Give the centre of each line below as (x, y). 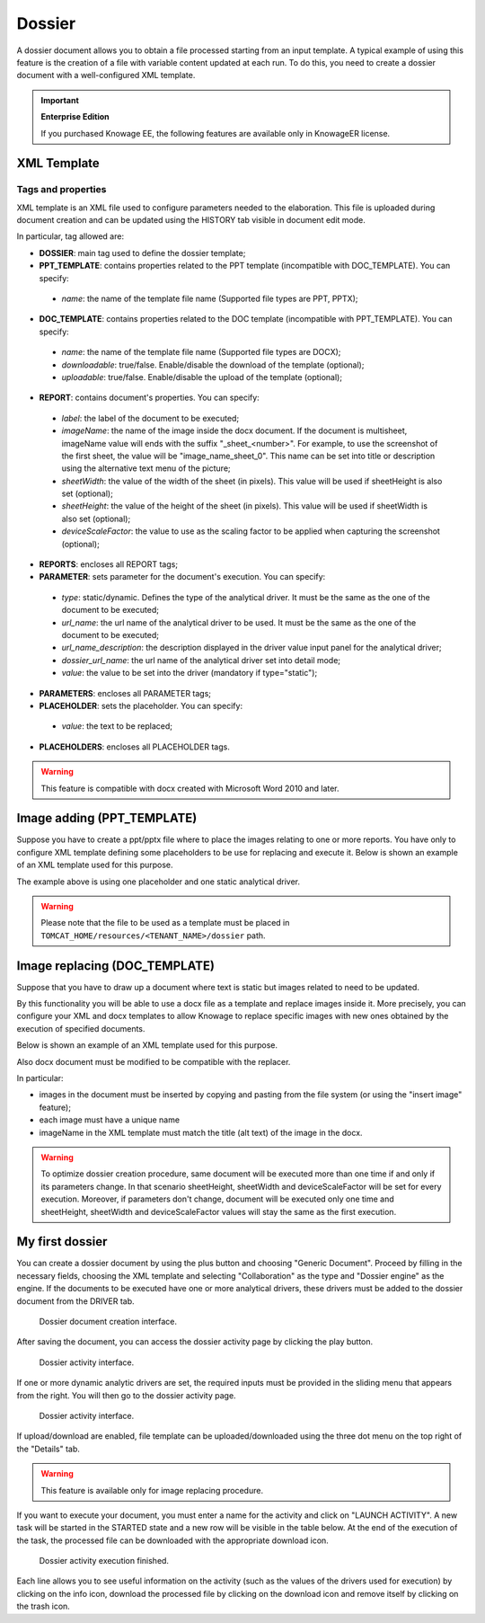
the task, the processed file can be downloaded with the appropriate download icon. (173, 1540)
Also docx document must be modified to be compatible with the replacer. (154, 1061)
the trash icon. (44, 1606)
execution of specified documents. (81, 1028)
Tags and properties (62, 190)
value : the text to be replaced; (117, 726)
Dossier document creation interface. (108, 1321)
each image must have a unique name (109, 1120)
